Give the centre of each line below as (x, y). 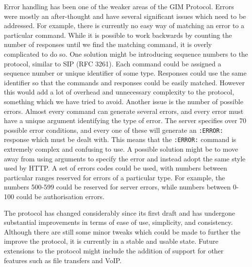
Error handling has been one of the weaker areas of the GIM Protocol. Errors (119, 6)
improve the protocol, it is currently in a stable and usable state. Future (111, 241)
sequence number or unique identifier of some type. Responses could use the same (125, 73)
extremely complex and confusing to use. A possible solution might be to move (121, 149)
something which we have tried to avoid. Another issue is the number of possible (124, 101)
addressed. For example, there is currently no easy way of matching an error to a (124, 25)
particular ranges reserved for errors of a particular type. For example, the (115, 177)
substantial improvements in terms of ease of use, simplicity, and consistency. (118, 222)
